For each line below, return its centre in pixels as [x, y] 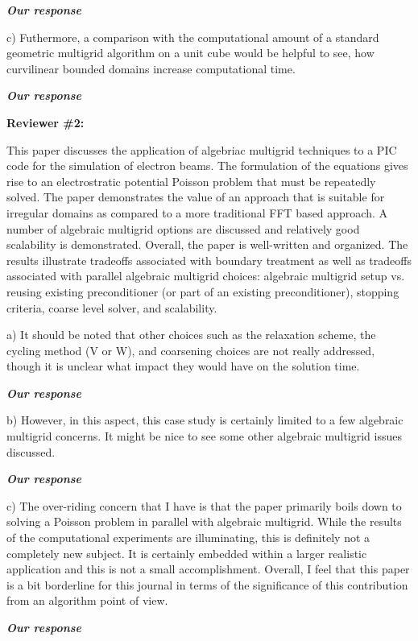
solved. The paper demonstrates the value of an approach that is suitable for [196, 197]
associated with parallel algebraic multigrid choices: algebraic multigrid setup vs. [206, 276]
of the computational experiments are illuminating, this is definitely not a [188, 538]
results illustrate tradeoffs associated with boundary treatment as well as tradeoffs [209, 260]
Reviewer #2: [46, 122]
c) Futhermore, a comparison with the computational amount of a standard [193, 37]
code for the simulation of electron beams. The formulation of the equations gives [207, 165]
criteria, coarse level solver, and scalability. [112, 307]
